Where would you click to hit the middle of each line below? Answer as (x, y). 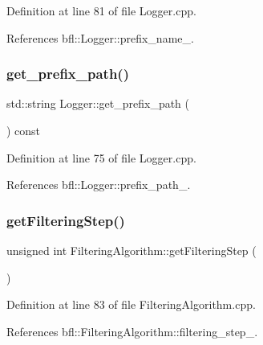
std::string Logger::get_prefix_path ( (98, 103)
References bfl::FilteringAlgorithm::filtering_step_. (132, 331)
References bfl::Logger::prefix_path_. (99, 185)
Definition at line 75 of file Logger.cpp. (101, 157)
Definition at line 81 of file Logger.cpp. (101, 10)
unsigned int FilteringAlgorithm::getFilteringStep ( (131, 250)
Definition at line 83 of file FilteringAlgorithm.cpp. (131, 304)
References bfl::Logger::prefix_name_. (100, 37)
